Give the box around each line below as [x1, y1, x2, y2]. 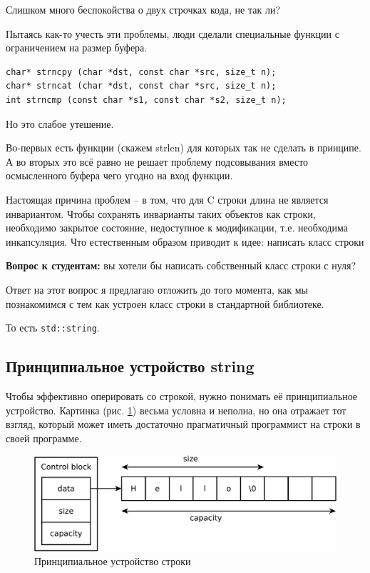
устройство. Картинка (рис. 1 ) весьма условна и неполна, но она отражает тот [6, 402, 346, 417]
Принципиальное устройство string [6, 355, 255, 377]
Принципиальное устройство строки [34, 554, 191, 569]
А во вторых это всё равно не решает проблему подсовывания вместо [6, 154, 309, 169]
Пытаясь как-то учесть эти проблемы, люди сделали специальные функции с [6, 26, 339, 41]
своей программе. [6, 430, 82, 445]
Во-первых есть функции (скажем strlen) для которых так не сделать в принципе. [6, 140, 361, 155]
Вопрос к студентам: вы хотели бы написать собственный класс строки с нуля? [6, 258, 356, 273]
